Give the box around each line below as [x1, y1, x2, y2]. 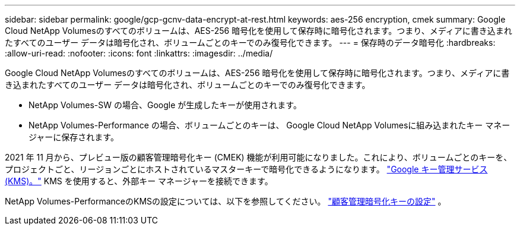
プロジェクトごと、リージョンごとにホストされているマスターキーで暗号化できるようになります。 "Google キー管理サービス [5, 164, 488, 174]
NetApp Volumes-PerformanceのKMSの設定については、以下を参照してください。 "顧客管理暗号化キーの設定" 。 [5, 196, 446, 206]
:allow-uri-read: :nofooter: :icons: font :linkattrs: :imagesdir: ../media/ [5, 48, 273, 58]
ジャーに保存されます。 [28, 132, 119, 142]
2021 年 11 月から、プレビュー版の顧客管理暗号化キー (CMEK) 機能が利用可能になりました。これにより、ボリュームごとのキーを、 [5, 152, 512, 162]
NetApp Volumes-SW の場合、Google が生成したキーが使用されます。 [28, 100, 302, 110]
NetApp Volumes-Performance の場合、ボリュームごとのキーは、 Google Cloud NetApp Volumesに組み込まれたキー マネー [28, 120, 511, 130]
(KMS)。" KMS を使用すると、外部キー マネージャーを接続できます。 [5, 176, 273, 186]
